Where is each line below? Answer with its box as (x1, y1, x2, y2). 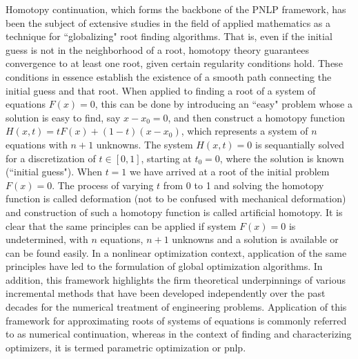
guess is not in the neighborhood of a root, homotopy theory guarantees (6, 42, 309, 57)
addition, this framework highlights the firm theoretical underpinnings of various (6, 272, 346, 287)
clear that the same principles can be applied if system (6, 218, 237, 233)
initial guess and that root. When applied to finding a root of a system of (6, 83, 316, 97)
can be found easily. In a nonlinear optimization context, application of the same (6, 245, 347, 260)
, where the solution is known (219, 151, 344, 165)
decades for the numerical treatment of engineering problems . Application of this (6, 300, 347, 314)
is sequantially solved (255, 137, 344, 151)
